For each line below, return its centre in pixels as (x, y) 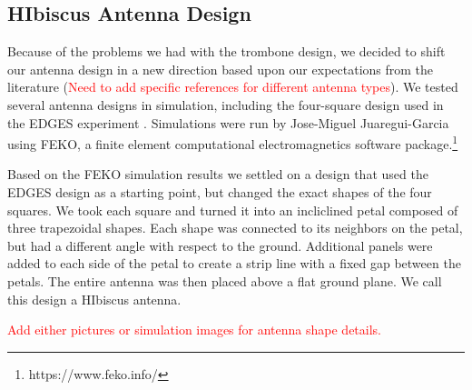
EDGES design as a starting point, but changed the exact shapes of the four (220, 192)
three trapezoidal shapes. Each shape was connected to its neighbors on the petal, (235, 228)
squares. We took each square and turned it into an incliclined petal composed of (233, 210)
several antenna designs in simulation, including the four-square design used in (226, 104)
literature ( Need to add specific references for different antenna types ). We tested (233, 87)
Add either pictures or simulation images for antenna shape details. (194, 330)
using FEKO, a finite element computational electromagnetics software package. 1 (233, 142)
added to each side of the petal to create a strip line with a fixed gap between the (234, 263)
